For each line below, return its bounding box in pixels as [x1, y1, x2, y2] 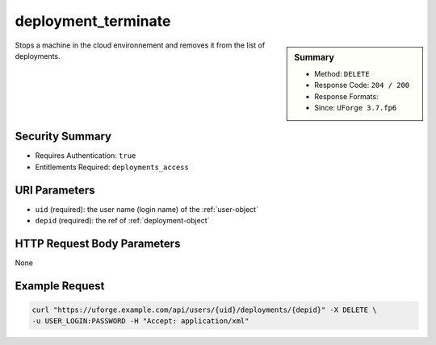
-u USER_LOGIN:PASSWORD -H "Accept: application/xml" [31, 317, 249, 326]
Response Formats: [314, 91, 379, 101]
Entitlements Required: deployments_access [35, 162, 189, 172]
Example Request [15, 279, 105, 293]
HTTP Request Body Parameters [15, 236, 181, 250]
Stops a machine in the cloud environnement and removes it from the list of [15, 40, 266, 50]
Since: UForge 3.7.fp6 [314, 102, 397, 112]
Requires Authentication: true [35, 151, 136, 160]
